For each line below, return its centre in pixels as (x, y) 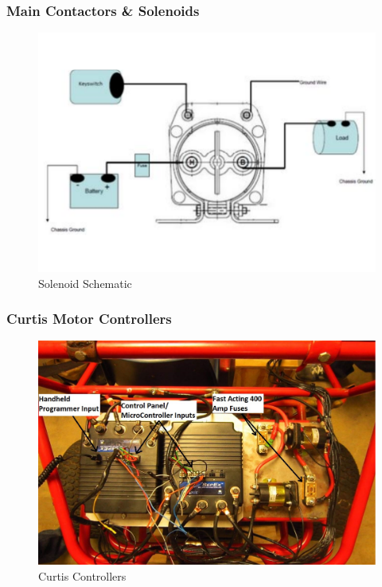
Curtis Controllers (82, 575)
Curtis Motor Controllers (89, 319)
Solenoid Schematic (85, 283)
